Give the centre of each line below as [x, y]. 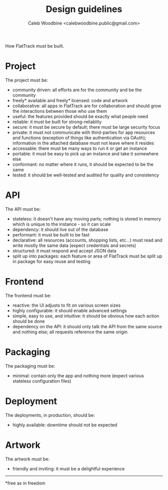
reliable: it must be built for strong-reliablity [57, 122]
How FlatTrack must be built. [35, 46]
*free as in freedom [25, 483]
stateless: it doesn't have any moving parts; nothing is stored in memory [87, 218]
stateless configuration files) [42, 381]
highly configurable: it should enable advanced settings [69, 310]
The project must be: [27, 80]
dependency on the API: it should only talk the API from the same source [87, 326]
